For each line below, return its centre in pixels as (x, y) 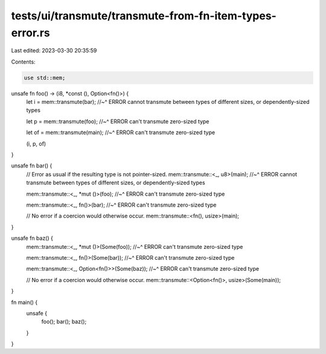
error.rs (31, 33)
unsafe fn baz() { (32, 238)
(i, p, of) (36, 143)
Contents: (23, 62)
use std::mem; (45, 78)
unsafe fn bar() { (32, 166)
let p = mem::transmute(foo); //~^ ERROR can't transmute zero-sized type (118, 121)
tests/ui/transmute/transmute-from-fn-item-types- (144, 16)
